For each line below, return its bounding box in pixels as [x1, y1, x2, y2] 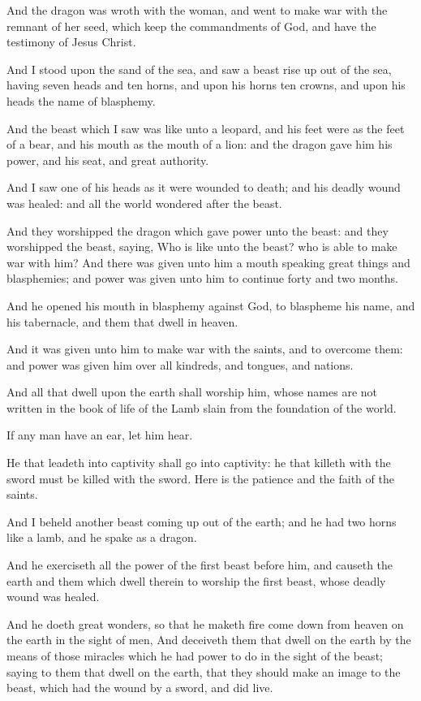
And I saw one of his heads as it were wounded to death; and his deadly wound [6, 179, 401, 196]
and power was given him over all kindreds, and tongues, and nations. [6, 356, 354, 373]
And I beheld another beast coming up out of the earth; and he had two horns [6, 513, 397, 530]
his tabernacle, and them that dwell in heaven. [6, 313, 238, 330]
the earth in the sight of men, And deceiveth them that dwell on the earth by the [6, 631, 411, 648]
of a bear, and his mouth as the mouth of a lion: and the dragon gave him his [6, 136, 393, 153]
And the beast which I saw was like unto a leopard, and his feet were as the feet [6, 119, 405, 136]
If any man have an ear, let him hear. [6, 426, 193, 444]
